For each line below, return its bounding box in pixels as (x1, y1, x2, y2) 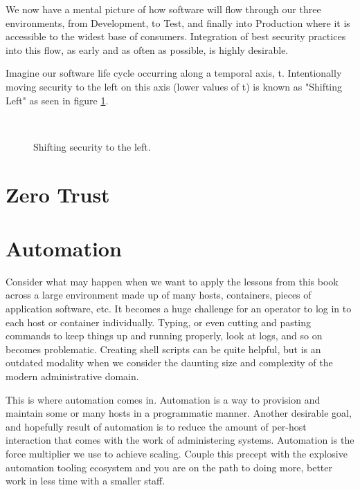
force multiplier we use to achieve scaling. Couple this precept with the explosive (6, 446, 348, 460)
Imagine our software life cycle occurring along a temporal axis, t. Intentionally (6, 66, 342, 80)
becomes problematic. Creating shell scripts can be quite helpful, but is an (6, 341, 321, 356)
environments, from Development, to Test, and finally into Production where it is (6, 15, 350, 30)
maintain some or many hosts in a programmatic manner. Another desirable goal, (6, 406, 352, 420)
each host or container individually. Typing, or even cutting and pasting (6, 314, 311, 329)
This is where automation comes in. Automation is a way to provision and (6, 392, 321, 406)
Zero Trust (6, 180, 110, 208)
